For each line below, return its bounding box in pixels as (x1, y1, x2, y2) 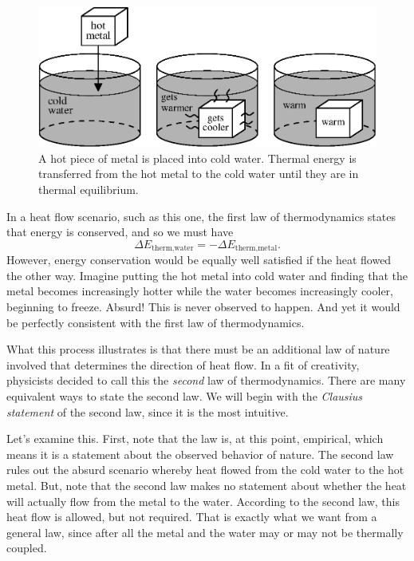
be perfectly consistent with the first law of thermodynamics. (6, 314, 305, 330)
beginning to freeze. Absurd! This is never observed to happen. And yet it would (6, 298, 400, 315)
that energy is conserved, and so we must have (6, 223, 234, 240)
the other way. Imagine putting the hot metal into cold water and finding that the (6, 267, 408, 283)
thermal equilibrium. (38, 181, 139, 198)
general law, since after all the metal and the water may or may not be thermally (6, 523, 404, 540)
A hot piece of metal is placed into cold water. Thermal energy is (38, 149, 357, 166)
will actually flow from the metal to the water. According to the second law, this (6, 492, 400, 509)
